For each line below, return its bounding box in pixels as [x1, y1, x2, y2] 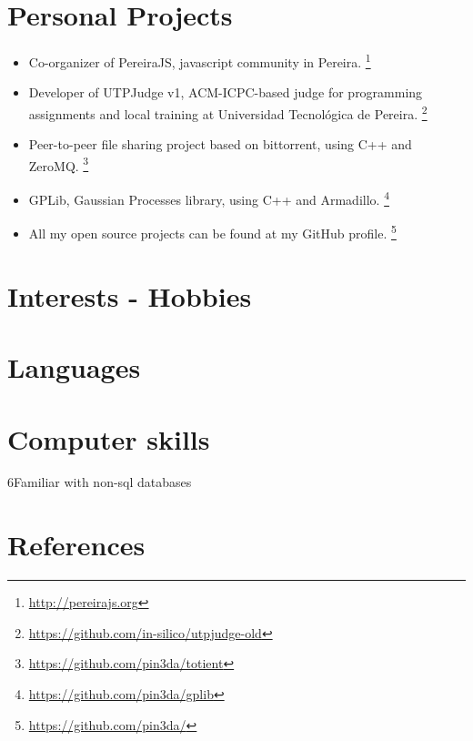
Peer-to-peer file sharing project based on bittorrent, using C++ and [28, 135, 412, 154]
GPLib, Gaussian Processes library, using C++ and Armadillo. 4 [28, 188, 389, 208]
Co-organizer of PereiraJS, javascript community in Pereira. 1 [28, 50, 371, 71]
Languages [7, 349, 141, 386]
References [7, 526, 146, 563]
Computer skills [7, 420, 210, 457]
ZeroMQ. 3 [28, 153, 89, 175]
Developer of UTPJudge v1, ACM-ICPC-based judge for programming [28, 83, 423, 102]
